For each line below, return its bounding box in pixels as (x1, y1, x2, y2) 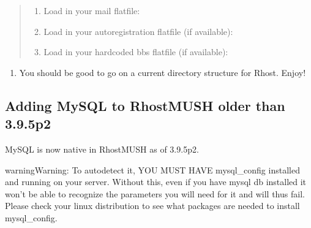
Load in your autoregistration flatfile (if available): (43, 25, 233, 37)
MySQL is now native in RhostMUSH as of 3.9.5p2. (5, 142, 199, 155)
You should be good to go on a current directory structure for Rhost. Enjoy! (19, 66, 306, 78)
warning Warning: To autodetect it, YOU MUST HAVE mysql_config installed (5, 163, 300, 176)
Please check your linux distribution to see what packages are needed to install (5, 199, 300, 212)
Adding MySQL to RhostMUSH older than (5, 96, 285, 115)
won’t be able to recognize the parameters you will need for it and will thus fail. (5, 187, 305, 200)
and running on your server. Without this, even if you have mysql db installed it (5, 175, 307, 188)
